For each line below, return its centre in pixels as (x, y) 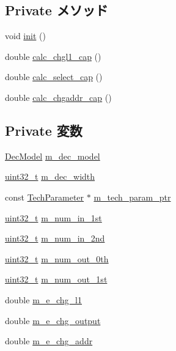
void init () (25, 36)
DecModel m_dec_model (53, 156)
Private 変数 (44, 130)
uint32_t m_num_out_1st (56, 279)
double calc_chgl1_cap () (53, 56)
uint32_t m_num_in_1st (53, 217)
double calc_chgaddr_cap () (58, 97)
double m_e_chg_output (53, 320)
